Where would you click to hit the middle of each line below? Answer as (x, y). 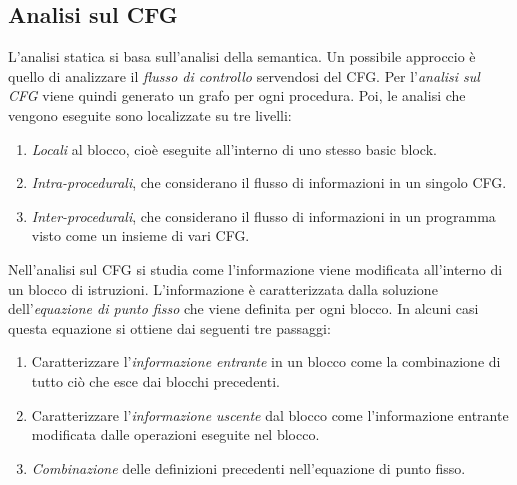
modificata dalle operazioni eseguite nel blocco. (175, 434)
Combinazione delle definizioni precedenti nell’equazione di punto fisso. (248, 467)
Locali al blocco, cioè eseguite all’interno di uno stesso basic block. (234, 148)
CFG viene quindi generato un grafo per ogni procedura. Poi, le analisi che (237, 95)
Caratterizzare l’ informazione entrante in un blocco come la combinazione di (266, 361)
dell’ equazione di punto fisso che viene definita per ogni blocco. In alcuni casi (243, 308)
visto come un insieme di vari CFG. (140, 235)
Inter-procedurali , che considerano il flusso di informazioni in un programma (263, 215)
